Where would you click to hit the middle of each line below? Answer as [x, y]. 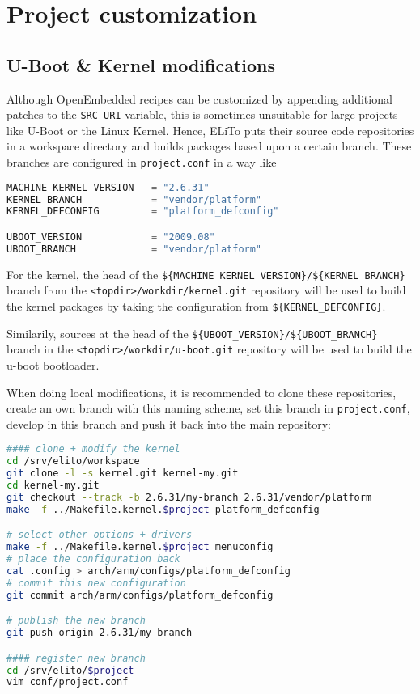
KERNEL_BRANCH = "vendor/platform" [134, 199]
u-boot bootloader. [53, 364]
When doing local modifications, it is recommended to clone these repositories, [202, 392]
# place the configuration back [93, 559]
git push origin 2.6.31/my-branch [100, 633]
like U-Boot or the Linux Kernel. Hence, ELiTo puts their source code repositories [210, 130]
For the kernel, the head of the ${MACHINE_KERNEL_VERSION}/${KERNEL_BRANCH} [206, 274]
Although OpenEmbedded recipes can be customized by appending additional [199, 98]
